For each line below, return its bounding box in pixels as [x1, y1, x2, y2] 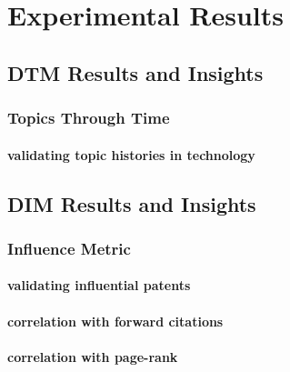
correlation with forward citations [7, 311, 224, 330]
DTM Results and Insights [7, 58, 264, 86]
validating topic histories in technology [7, 145, 255, 164]
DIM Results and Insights [7, 189, 256, 217]
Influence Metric [7, 236, 131, 259]
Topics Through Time [7, 106, 170, 129]
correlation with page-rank [7, 347, 178, 366]
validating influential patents [7, 276, 191, 295]
